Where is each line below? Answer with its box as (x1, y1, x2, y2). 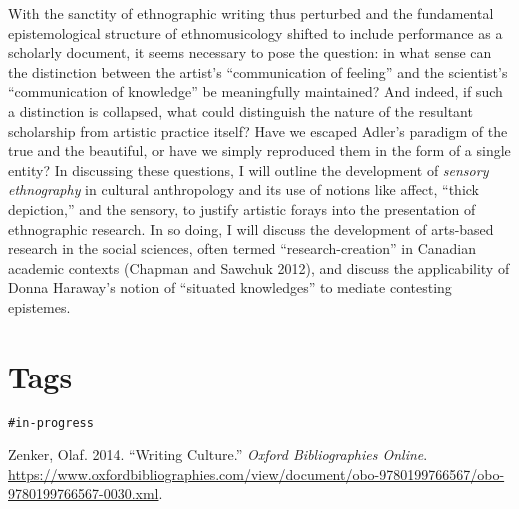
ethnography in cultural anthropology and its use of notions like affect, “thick (8, 179, 480, 200)
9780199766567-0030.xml (8, 483, 159, 504)
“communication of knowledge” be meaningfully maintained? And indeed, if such (8, 81, 503, 102)
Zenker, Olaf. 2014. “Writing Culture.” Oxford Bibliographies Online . (8, 444, 428, 465)
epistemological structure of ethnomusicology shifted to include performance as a (8, 22, 503, 43)
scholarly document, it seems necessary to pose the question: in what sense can (8, 42, 492, 63)
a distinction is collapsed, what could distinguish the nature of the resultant (8, 100, 473, 121)
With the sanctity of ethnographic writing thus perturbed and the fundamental (8, 3, 494, 23)
